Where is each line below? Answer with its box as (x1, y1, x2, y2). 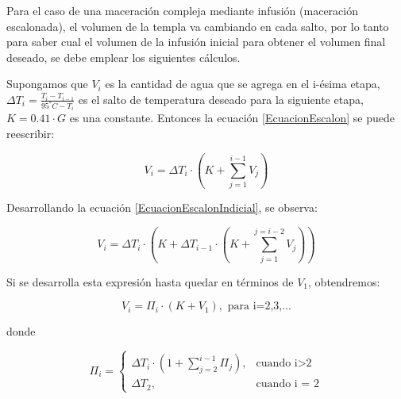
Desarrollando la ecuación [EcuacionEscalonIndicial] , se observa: (6, 199, 318, 216)
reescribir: (6, 125, 55, 142)
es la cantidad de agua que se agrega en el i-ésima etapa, (105, 75, 380, 92)
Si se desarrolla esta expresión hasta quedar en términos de (6, 273, 294, 290)
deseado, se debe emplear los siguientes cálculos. (6, 48, 241, 65)
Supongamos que (6, 75, 88, 92)
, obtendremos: (308, 273, 380, 290)
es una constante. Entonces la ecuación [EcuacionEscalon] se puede (69, 109, 395, 126)
